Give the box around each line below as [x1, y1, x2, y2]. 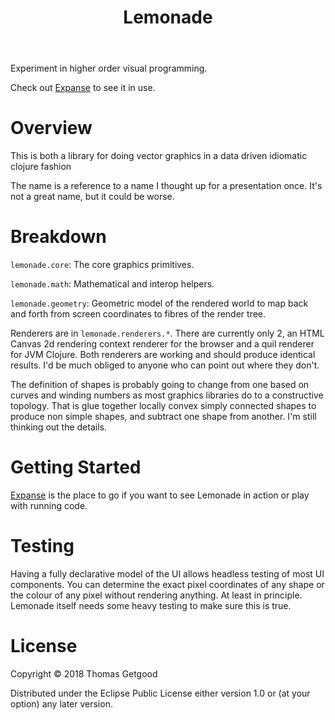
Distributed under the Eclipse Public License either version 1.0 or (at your [10, 687, 311, 699]
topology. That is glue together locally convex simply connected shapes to [10, 400, 317, 412]
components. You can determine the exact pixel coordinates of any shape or [10, 578, 325, 590]
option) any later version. [10, 697, 113, 710]
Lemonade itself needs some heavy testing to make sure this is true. [10, 599, 292, 611]
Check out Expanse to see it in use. [10, 82, 156, 94]
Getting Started [10, 456, 142, 479]
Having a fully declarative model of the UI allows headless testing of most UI [10, 567, 325, 580]
